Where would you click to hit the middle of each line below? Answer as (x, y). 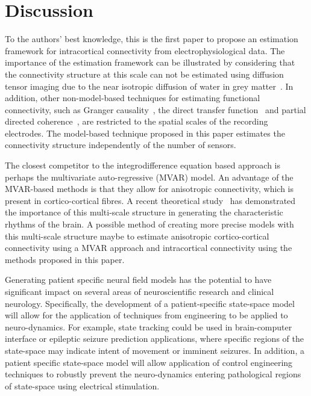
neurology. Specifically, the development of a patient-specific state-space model (150, 303)
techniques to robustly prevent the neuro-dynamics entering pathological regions (153, 374)
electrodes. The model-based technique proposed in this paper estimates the (145, 133)
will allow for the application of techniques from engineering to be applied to (146, 315)
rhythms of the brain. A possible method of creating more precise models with (149, 224)
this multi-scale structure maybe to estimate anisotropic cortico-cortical (137, 236)
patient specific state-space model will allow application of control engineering (149, 362)
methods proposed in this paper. (65, 259)
